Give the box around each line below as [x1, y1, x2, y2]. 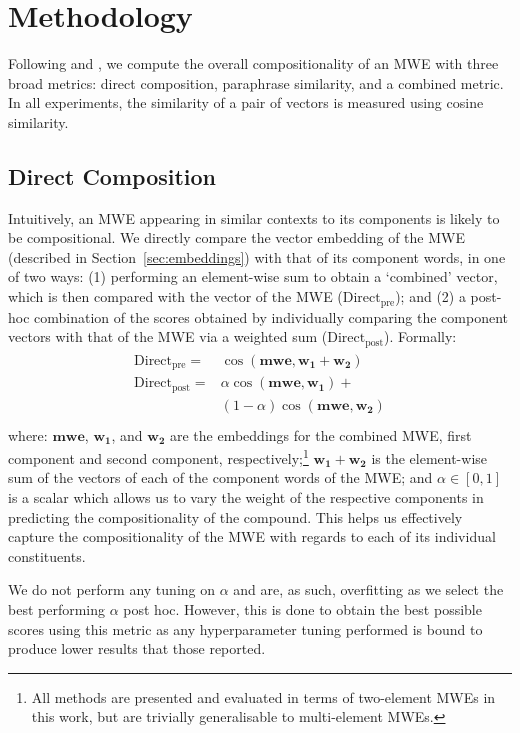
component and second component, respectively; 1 [8, 445, 309, 468]
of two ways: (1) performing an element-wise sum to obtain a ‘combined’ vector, [8, 266, 498, 287]
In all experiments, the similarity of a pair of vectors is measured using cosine [8, 92, 484, 113]
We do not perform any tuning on [8, 579, 216, 600]
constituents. [8, 545, 86, 566]
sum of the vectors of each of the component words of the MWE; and [8, 467, 433, 488]
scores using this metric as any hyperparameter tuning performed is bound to [8, 618, 483, 639]
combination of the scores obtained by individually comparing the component [34, 306, 508, 327]
